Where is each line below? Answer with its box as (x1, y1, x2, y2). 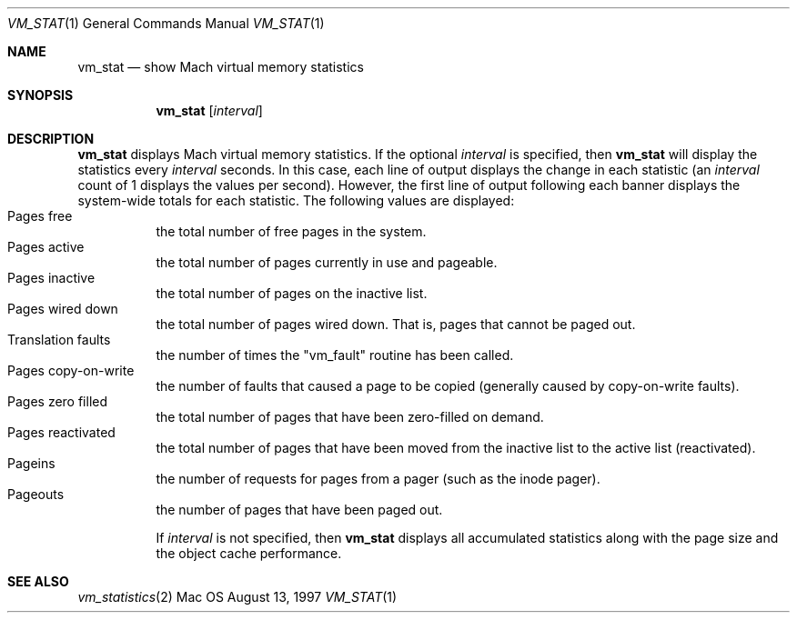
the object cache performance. (156, 545, 342, 561)
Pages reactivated (7, 425, 116, 440)
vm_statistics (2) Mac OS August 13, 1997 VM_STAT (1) (77, 589, 398, 605)
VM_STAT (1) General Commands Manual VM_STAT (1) (7, 15, 325, 31)
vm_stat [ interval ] (156, 103, 263, 118)
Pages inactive (7, 270, 96, 285)
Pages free (7, 208, 73, 224)
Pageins (7, 455, 55, 471)
